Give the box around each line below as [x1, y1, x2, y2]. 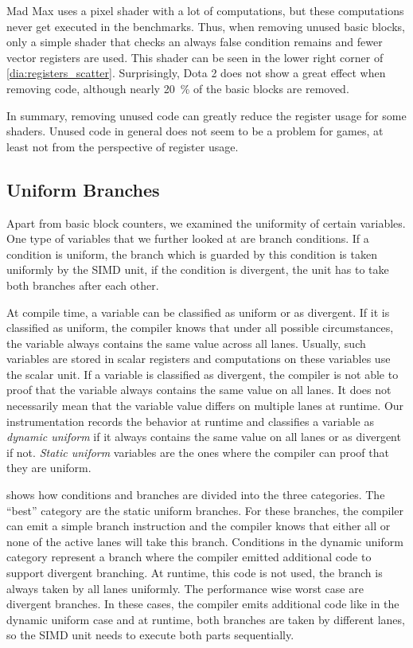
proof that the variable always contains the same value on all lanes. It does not [6, 381, 392, 398]
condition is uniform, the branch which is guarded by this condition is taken [6, 245, 377, 262]
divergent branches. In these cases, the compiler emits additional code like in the [6, 595, 399, 612]
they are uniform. [6, 459, 92, 476]
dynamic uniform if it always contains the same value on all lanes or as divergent [6, 428, 401, 445]
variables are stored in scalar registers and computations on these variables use [6, 350, 391, 367]
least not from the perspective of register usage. [6, 138, 239, 154]
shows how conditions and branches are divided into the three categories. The [6, 486, 385, 503]
